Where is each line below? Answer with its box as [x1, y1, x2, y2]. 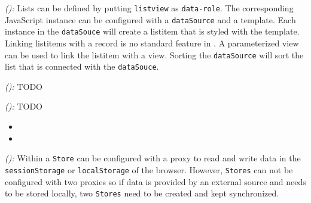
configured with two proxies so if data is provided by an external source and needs [5, 175, 306, 188]
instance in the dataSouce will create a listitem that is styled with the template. [5, 25, 300, 38]
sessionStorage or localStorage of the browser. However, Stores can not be [5, 163, 293, 176]
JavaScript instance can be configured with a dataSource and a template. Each [5, 13, 296, 26]
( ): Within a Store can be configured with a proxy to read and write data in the [5, 152, 301, 164]
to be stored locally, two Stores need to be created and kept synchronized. [5, 187, 279, 199]
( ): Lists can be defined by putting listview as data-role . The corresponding [5, 2, 294, 14]
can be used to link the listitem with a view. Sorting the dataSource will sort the [5, 48, 304, 61]
